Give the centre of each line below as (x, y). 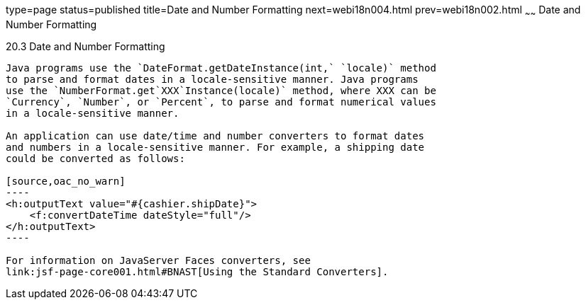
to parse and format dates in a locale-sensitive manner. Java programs (212, 79)
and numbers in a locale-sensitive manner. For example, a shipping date (215, 147)
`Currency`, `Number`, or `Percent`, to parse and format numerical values (221, 102)
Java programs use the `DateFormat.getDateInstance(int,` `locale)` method (221, 68)
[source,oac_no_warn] (66, 181)
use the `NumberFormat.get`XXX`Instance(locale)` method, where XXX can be (221, 90)
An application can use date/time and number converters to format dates (215, 136)
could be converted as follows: (95, 158)
